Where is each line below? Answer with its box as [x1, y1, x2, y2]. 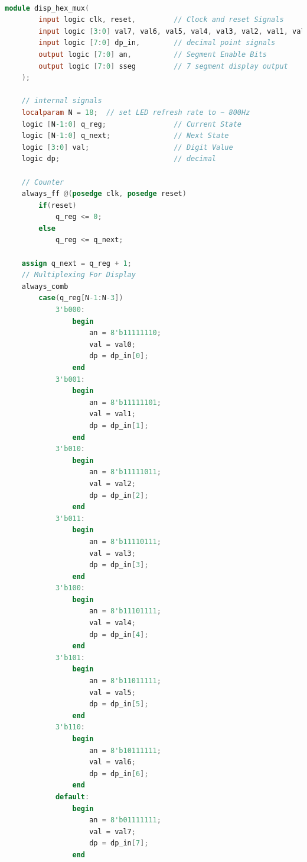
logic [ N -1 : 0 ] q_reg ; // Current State [21, 120, 241, 128]
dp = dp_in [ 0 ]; [89, 352, 149, 361]
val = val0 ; [89, 340, 136, 349]
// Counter [21, 178, 64, 186]
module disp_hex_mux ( [5, 4, 90, 12]
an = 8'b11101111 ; [89, 607, 161, 616]
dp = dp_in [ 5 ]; [89, 700, 149, 709]
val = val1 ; [89, 410, 136, 419]
